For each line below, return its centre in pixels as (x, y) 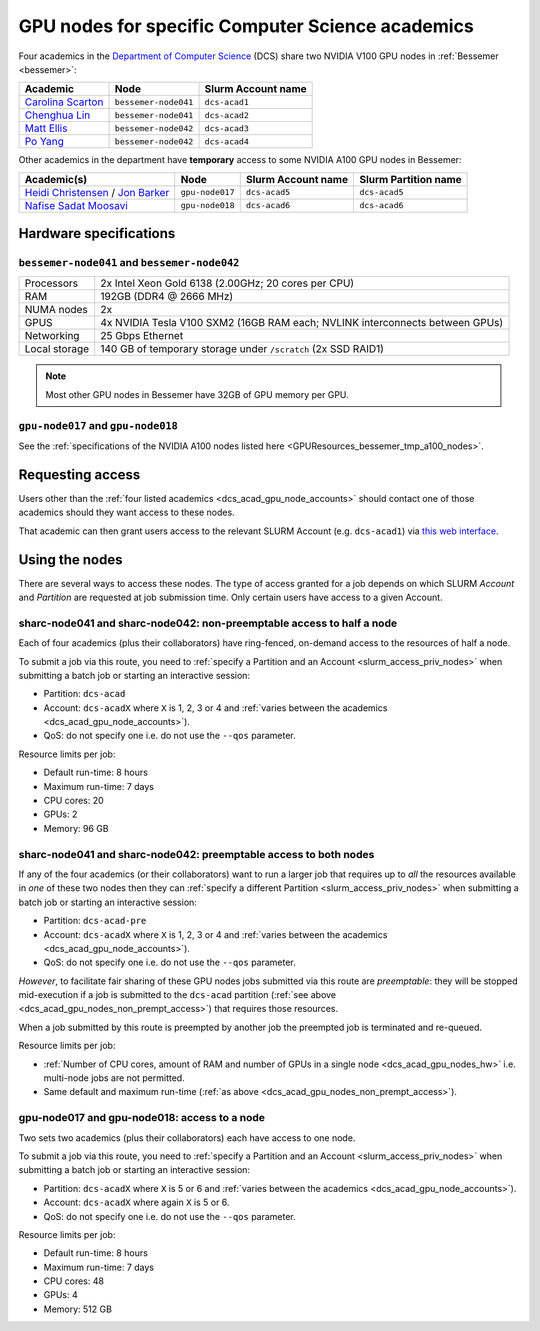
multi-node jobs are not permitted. (114, 1078)
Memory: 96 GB (76, 828)
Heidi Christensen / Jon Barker (97, 192)
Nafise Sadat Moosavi (76, 205)
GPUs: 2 (60, 814)
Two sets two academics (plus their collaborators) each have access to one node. (187, 1137)
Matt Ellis (46, 128)
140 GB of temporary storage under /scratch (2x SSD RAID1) (242, 349)
